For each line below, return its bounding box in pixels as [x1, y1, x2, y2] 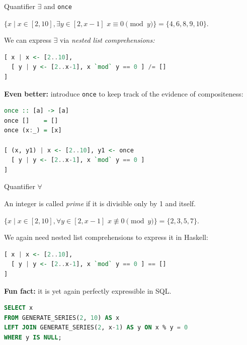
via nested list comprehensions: [60, 35, 155, 45]
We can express [4, 35, 51, 45]
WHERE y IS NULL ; [4, 333, 62, 341]
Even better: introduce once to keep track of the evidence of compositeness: [4, 88, 243, 99]
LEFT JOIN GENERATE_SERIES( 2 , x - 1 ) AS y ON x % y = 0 [4, 324, 188, 331]
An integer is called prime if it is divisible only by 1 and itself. [4, 198, 196, 209]
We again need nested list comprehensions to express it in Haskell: [4, 232, 208, 242]
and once [44, 1, 72, 11]
